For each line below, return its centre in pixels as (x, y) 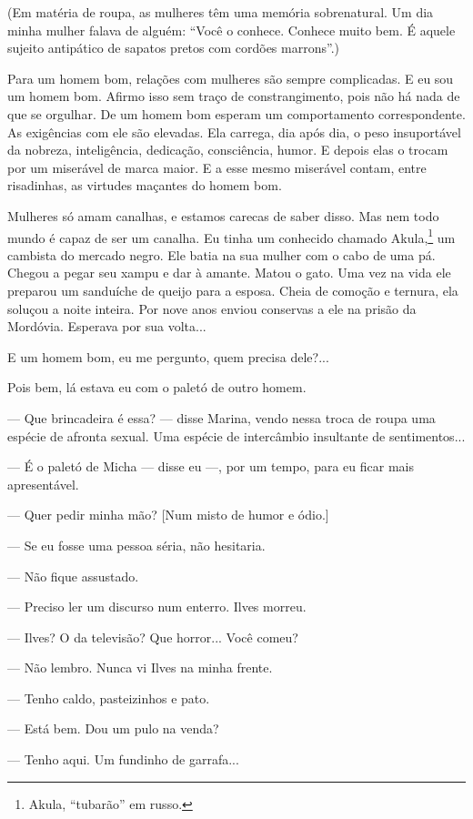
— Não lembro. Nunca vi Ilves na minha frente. (140, 667)
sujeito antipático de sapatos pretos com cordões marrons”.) (173, 48)
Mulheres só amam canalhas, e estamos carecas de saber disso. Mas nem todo (223, 215)
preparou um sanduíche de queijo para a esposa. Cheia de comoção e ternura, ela (233, 290)
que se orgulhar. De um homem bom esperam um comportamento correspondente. (236, 113)
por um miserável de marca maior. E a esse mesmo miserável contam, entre (217, 167)
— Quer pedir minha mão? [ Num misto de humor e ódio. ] (168, 515)
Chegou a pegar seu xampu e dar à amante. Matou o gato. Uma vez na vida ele (229, 273)
